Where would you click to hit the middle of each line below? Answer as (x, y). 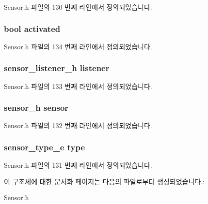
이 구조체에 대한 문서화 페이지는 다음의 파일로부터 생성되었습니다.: (104, 181)
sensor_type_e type (45, 147)
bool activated (32, 28)
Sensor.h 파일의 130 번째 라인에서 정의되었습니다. (78, 7)
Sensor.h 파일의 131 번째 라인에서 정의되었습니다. (78, 165)
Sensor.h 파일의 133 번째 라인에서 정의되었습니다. (78, 86)
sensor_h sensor (36, 108)
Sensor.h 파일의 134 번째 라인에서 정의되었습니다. (78, 46)
